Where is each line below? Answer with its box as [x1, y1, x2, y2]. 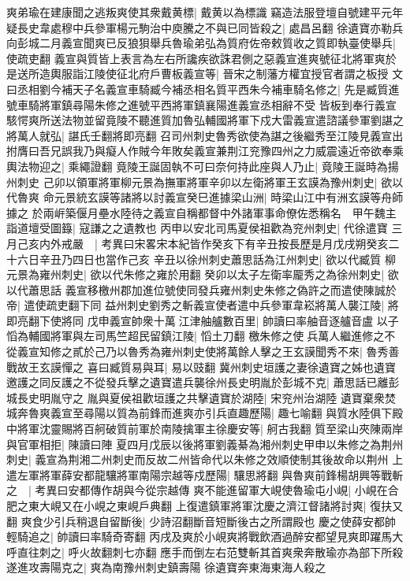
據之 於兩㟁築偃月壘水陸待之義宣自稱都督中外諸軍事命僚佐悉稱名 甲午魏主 [6, 204, 397, 220]
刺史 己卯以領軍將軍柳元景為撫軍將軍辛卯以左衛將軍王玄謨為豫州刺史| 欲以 [17, 173, 404, 190]
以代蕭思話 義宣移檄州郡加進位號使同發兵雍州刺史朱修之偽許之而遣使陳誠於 [6, 281, 397, 298]
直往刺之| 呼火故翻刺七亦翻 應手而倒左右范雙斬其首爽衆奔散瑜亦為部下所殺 [17, 543, 404, 560]
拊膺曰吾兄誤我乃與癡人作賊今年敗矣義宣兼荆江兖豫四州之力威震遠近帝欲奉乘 [6, 142, 404, 159]
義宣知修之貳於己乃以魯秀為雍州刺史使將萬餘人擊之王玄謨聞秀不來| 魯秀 [17, 343, 389, 360]
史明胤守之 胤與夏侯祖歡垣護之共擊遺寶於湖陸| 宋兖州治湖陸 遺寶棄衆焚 [28, 389, 396, 405]
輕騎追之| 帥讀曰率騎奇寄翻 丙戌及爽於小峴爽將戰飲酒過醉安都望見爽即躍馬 [6, 528, 393, 545]
